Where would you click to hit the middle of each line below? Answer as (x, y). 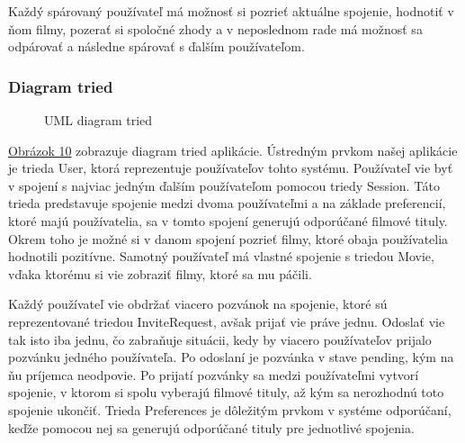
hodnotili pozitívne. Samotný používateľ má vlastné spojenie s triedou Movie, (221, 256)
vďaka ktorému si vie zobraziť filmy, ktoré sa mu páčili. (160, 273)
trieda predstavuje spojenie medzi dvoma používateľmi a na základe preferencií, (227, 203)
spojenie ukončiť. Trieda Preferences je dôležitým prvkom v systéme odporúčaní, (230, 409)
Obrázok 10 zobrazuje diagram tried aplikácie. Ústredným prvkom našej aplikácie (233, 150)
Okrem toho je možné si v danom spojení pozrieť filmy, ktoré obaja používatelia (228, 238)
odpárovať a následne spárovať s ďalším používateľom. (156, 46)
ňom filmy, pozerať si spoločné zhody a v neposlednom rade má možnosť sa (215, 28)
